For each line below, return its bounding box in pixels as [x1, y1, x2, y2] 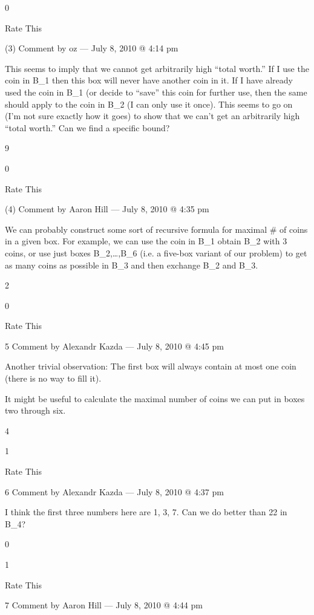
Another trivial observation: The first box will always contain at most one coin [5, 360, 296, 373]
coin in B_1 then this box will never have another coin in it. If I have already [5, 74, 293, 86]
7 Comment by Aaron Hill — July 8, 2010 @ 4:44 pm [5, 599, 203, 611]
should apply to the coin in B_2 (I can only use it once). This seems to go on [5, 97, 293, 110]
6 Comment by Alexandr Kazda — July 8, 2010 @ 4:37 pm [5, 485, 224, 498]
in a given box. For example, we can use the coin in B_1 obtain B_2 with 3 [5, 235, 287, 247]
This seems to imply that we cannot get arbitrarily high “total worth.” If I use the [5, 62, 309, 74]
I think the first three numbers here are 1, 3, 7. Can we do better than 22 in [5, 506, 287, 518]
